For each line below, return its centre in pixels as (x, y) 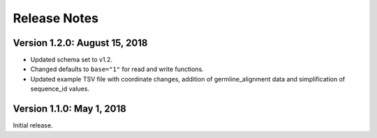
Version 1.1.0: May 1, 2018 (70, 109)
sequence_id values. (60, 89)
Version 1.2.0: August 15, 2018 (80, 43)
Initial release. (33, 125)
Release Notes (56, 18)
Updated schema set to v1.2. (72, 60)
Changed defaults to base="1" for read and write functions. (117, 69)
